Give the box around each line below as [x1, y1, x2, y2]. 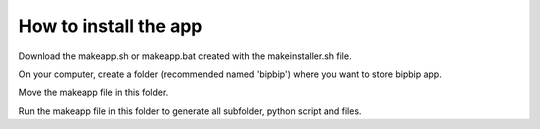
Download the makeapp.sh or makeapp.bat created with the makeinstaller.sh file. [18, 50, 352, 62]
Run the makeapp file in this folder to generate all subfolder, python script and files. [18, 105, 362, 117]
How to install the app [18, 15, 203, 37]
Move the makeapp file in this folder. [18, 86, 169, 99]
